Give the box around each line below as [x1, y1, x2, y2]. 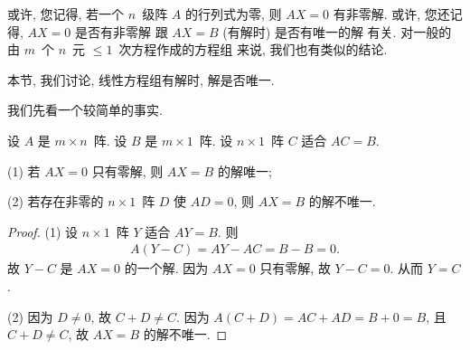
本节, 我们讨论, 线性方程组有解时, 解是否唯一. [7, 70, 275, 89]
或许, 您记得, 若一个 [7, 5, 125, 23]
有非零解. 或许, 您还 [333, 5, 450, 23]
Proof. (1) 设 [7, 222, 79, 241]
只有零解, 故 [259, 259, 331, 278]
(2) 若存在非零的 [7, 192, 104, 211]
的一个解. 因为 [124, 259, 209, 278]
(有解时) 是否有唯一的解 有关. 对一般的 [222, 22, 452, 41]
